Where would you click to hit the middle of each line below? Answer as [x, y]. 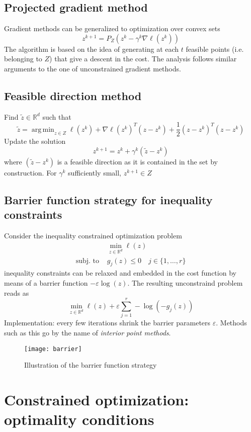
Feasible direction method [73, 95]
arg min [43, 129]
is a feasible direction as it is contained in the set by [137, 162]
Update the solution [35, 141]
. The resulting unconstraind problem [185, 283]
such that [57, 116]
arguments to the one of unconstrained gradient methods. [93, 68]
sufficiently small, [95, 173]
